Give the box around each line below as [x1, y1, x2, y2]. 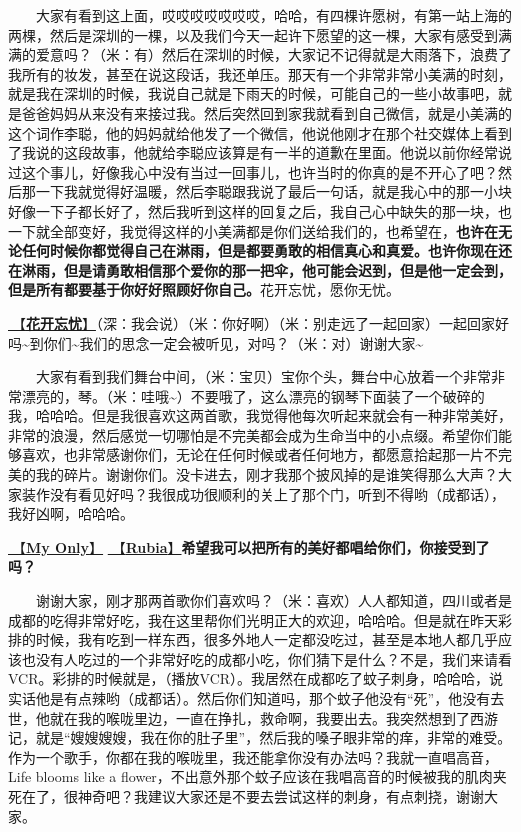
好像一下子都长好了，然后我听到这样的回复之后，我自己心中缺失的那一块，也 [8, 200, 512, 221]
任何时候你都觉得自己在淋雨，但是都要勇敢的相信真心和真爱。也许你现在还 [21, 240, 512, 261]
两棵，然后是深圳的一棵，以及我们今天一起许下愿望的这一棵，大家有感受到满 [8, 24, 512, 45]
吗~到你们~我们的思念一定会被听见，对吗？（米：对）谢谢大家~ [8, 332, 424, 353]
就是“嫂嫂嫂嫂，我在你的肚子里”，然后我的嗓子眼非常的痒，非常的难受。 [35, 727, 512, 748]
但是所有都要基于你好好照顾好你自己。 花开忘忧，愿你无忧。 [8, 279, 400, 300]
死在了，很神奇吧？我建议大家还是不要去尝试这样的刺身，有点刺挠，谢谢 [8, 785, 484, 806]
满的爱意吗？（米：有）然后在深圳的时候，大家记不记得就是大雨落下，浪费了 [8, 44, 512, 65]
